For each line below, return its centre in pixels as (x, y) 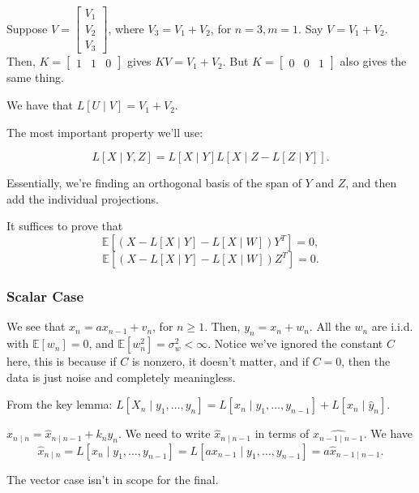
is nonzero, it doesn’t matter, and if (220, 361)
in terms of (282, 433)
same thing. (35, 77)
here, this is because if (62, 361)
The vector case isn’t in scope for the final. (113, 479)
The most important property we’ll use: (105, 132)
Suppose (27, 28)
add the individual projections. (83, 198)
